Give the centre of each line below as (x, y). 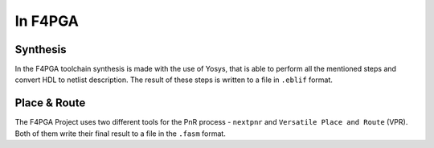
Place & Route (50, 103)
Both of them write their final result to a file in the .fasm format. (121, 134)
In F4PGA (47, 21)
